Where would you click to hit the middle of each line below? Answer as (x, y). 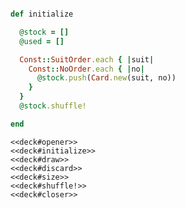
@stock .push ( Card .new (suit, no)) (106, 78)
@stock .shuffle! (53, 106)
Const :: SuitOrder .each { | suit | (87, 59)
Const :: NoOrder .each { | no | (86, 69)
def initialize (42, 14)
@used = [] (42, 41)
